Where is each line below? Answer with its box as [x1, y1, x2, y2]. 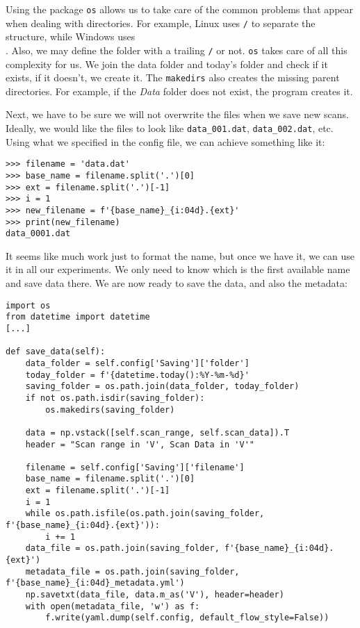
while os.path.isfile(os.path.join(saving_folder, [25, 509, 265, 519]
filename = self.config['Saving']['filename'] [25, 462, 245, 472]
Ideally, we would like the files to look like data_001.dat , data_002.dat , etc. [6, 121, 334, 135]
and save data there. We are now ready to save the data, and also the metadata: [6, 276, 347, 290]
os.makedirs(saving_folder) [45, 404, 175, 415]
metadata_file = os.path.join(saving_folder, [25, 566, 240, 577]
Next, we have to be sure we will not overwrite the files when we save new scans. [6, 107, 349, 122]
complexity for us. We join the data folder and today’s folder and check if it [6, 56, 328, 71]
